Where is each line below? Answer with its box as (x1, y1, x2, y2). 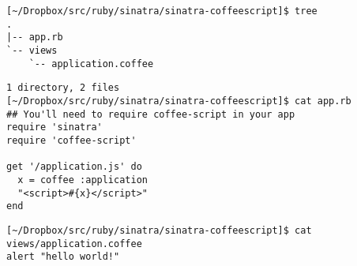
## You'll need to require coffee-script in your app (6, 108, 295, 120)
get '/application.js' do (6, 161, 142, 173)
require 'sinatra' (6, 122, 103, 133)
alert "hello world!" (6, 251, 120, 263)
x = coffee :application (17, 174, 148, 185)
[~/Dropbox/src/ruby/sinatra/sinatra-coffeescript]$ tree (6, 6, 318, 17)
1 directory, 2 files (6, 82, 120, 94)
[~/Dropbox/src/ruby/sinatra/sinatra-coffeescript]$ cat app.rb (6, 95, 351, 107)
